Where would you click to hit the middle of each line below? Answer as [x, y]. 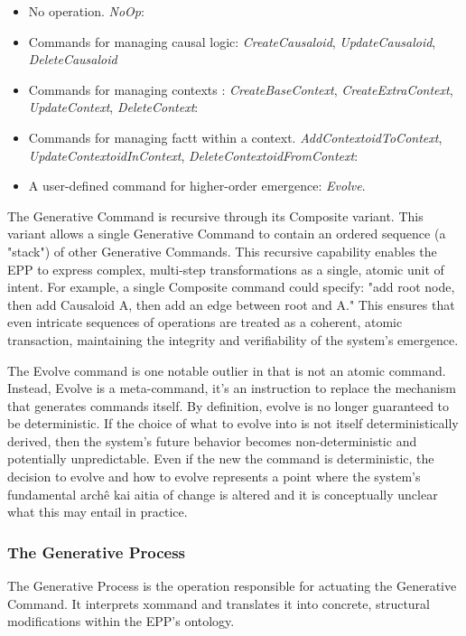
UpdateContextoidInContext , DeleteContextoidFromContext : [193, 155]
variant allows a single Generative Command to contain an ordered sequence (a [227, 234]
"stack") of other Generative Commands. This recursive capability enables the [222, 251]
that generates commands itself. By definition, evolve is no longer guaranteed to [228, 405]
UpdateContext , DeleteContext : [113, 107]
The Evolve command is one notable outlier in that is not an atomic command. [227, 370]
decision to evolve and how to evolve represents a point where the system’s [214, 477]
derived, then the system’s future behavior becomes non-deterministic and [212, 440]
